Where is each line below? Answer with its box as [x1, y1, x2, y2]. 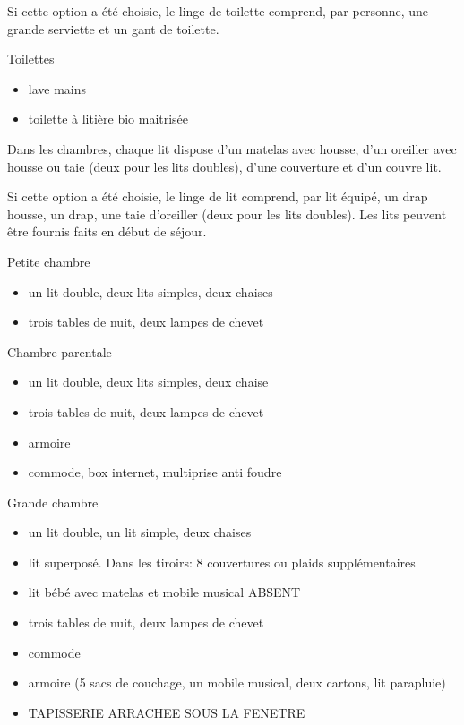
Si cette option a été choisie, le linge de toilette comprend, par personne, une [7, 2, 429, 20]
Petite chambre [7, 252, 90, 270]
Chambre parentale [7, 342, 112, 361]
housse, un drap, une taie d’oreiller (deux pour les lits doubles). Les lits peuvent [7, 204, 447, 223]
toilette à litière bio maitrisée [28, 109, 189, 128]
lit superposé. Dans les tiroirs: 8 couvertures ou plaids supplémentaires [28, 552, 416, 571]
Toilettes [7, 49, 55, 68]
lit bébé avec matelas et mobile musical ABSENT [28, 583, 301, 601]
